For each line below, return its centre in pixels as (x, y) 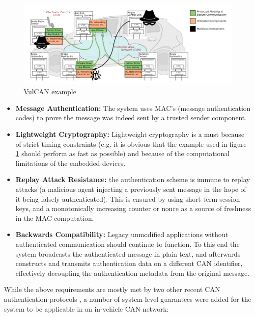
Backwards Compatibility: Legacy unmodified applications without (122, 234)
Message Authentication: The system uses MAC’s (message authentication (133, 108)
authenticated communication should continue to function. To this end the (127, 244)
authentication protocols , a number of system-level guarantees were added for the (127, 299)
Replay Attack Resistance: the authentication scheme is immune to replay (133, 179)
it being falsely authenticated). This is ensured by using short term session (128, 198)
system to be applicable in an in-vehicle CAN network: (86, 308)
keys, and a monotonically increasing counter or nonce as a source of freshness (133, 208)
